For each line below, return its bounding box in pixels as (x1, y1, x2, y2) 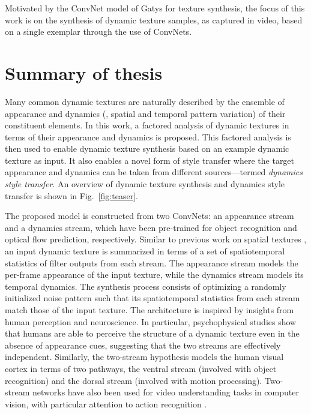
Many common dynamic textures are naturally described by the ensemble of (5, 95, 285, 107)
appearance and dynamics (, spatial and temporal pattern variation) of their (5, 107, 286, 119)
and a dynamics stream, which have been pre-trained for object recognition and (5, 221, 297, 233)
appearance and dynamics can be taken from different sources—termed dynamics (5, 166, 303, 178)
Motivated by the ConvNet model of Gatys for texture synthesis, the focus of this (5, 2, 305, 14)
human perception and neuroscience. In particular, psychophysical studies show (5, 315, 297, 328)
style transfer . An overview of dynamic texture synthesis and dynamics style (5, 178, 285, 190)
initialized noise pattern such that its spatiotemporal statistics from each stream (5, 292, 300, 304)
